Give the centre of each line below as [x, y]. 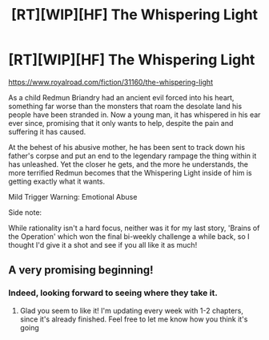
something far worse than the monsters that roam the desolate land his [125, 106]
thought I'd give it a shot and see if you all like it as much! [103, 245]
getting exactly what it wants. [57, 181]
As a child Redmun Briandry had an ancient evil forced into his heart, [121, 97]
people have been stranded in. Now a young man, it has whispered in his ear [134, 115]
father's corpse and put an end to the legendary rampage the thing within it [132, 156]
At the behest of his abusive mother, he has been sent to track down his [127, 147]
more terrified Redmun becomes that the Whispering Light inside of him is [130, 172]
